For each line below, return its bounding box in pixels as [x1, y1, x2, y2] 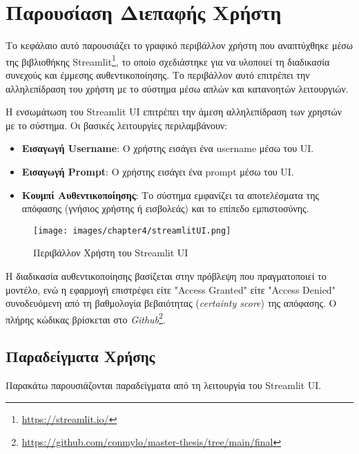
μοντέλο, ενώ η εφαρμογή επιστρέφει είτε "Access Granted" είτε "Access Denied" [6, 282, 336, 296]
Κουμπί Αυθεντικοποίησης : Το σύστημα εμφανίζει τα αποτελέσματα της [21, 187, 320, 202]
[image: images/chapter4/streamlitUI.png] [33, 225, 231, 236]
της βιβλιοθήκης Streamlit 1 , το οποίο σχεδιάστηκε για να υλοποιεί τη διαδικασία [6, 52, 330, 68]
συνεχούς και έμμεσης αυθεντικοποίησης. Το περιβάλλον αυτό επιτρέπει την [6, 67, 310, 82]
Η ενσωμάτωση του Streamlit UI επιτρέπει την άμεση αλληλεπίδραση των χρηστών [6, 104, 342, 119]
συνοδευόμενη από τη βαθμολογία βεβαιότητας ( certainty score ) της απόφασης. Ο [6, 296, 337, 310]
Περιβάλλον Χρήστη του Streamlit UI [33, 245, 188, 260]
